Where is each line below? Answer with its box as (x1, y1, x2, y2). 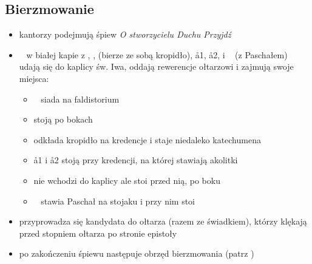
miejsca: (19, 72, 49, 84)
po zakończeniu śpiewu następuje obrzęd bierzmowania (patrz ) (19, 247, 254, 260)
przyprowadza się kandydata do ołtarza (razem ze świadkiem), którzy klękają (19, 215, 307, 228)
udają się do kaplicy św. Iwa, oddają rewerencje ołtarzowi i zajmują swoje (19, 60, 294, 73)
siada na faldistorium (41, 92, 120, 105)
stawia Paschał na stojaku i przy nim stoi (41, 194, 195, 207)
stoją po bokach (33, 113, 93, 126)
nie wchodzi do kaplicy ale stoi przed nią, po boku (33, 174, 220, 186)
